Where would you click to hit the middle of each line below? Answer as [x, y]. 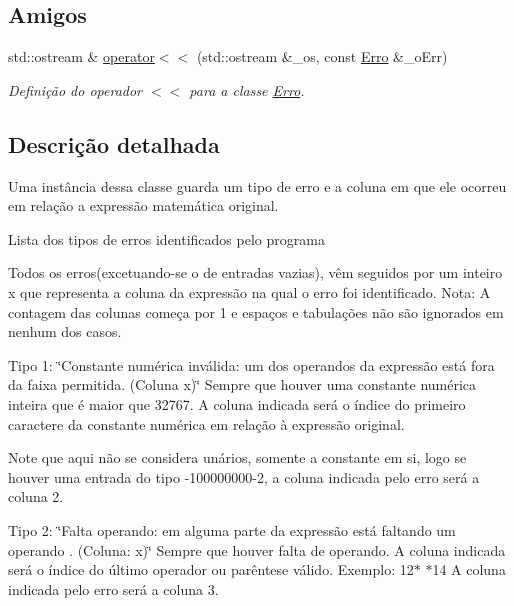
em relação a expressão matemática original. [143, 205]
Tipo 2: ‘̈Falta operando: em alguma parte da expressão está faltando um [232, 529]
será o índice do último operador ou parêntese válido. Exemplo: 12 [211, 569]
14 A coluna [469, 569]
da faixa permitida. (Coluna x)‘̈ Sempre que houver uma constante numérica [242, 384]
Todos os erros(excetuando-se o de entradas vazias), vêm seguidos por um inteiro [255, 272]
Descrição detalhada [114, 143]
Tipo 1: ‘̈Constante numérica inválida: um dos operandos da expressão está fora [251, 364]
